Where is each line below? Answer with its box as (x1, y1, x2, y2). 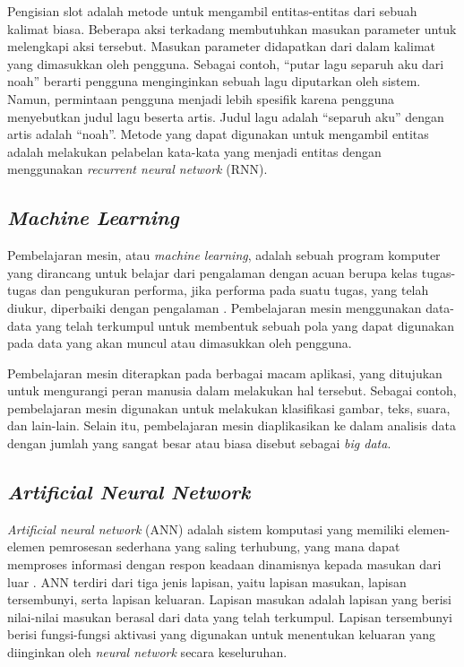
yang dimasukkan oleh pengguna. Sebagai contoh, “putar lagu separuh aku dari (7, 54, 444, 73)
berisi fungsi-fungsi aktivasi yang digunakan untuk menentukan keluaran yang (7, 625, 436, 644)
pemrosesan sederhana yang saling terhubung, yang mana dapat (48, 537, 400, 556)
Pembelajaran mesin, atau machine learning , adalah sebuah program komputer (7, 246, 441, 264)
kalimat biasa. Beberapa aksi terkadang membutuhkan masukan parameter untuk (7, 19, 457, 38)
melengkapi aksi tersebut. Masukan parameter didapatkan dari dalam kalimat (7, 37, 435, 56)
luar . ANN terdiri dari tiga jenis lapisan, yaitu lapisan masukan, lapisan (7, 572, 407, 591)
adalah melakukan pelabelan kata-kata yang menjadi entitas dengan (7, 142, 382, 160)
